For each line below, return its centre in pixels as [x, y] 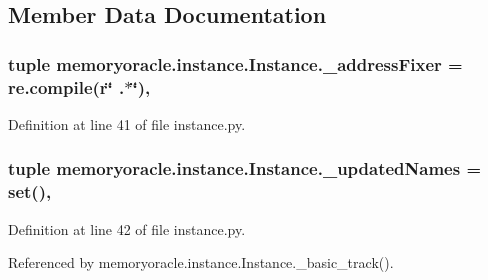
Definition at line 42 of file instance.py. [127, 228]
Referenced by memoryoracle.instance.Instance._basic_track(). [201, 262]
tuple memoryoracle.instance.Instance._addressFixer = [235, 63]
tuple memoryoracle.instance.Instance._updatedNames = [245, 168]
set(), [30, 191]
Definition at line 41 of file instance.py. [127, 123]
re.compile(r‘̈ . [66, 86]
